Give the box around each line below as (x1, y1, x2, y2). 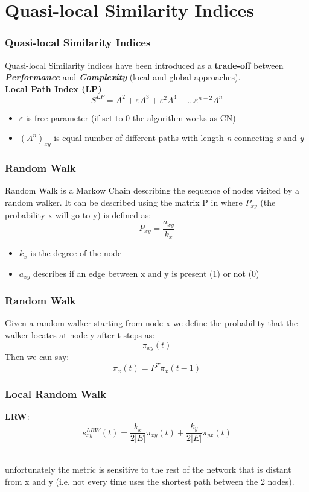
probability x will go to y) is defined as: (5, 208, 151, 221)
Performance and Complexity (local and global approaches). (5, 71, 241, 83)
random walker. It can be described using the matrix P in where (5, 196, 243, 209)
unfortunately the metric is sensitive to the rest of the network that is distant (5, 462, 291, 475)
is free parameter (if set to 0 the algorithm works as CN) (25, 111, 236, 124)
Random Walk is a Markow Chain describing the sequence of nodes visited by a (5, 184, 299, 197)
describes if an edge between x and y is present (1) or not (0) (33, 266, 260, 279)
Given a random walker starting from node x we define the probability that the (5, 317, 298, 329)
